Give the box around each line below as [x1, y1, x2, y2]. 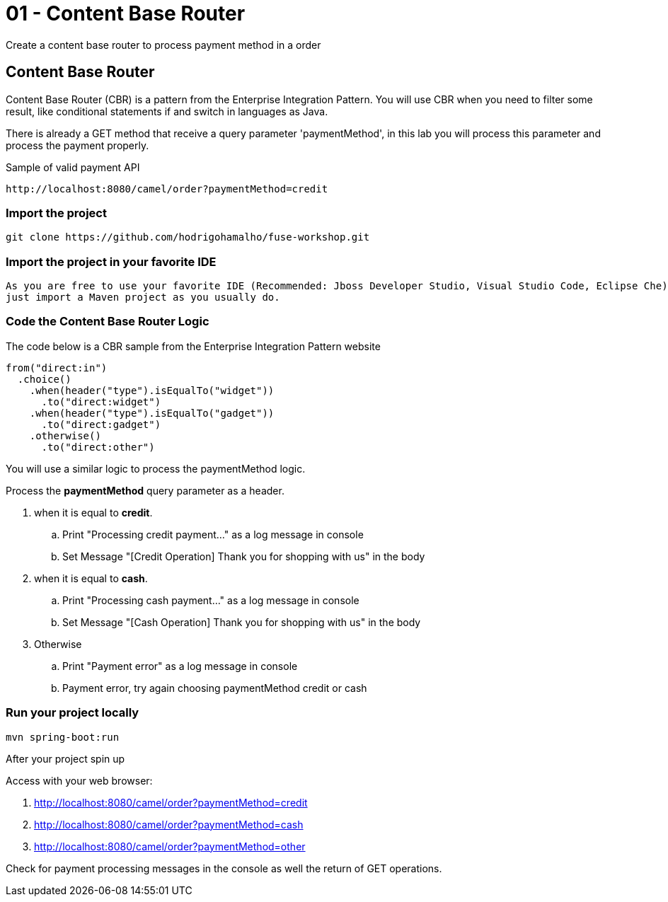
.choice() [17, 373, 71, 385]
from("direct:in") [6, 362, 108, 374]
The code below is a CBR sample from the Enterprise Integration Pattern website [6, 340, 381, 352]
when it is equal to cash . [34, 572, 148, 584]
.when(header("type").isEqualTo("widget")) [29, 384, 275, 396]
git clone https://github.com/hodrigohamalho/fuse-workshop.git [6, 231, 370, 243]
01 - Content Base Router [6, 1, 246, 25]
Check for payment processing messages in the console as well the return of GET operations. [6, 862, 442, 874]
